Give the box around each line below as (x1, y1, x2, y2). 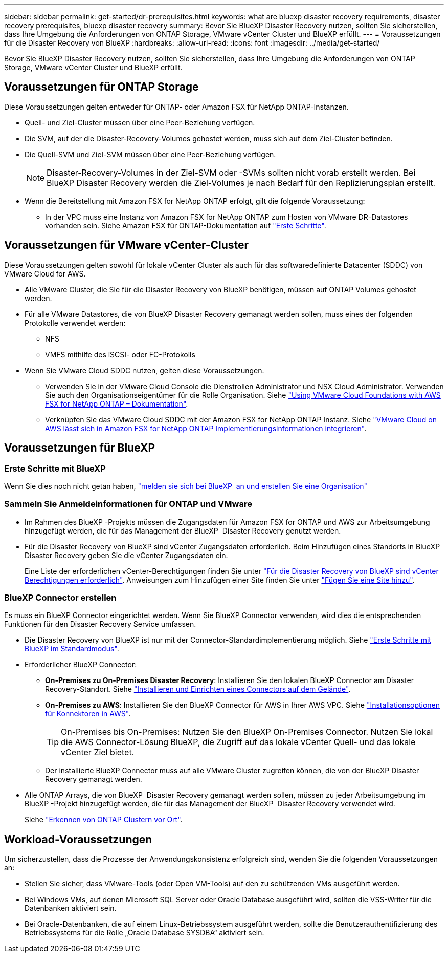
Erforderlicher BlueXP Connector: (25, 660, 137, 669)
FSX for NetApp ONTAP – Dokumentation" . (45, 399, 188, 408)
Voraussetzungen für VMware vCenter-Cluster (4, 239, 249, 252)
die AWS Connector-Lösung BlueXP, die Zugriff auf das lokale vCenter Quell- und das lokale (61, 737, 416, 748)
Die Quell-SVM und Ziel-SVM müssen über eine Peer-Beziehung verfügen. (25, 150, 276, 159)
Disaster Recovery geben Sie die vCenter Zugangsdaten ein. (25, 550, 228, 560)
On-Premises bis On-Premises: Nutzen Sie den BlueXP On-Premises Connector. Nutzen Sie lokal (61, 727, 433, 737)
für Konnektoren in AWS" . (45, 709, 131, 718)
